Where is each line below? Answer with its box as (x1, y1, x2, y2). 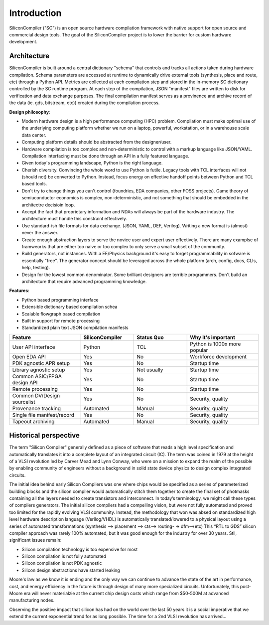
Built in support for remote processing (21, 317, 100, 323)
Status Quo (136, 334, 164, 341)
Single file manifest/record (12, 411, 75, 418)
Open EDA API (12, 353, 46, 360)
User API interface (12, 343, 56, 350)
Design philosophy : (9, 109, 50, 115)
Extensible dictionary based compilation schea (21, 304, 118, 310)
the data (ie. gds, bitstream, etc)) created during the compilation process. (9, 100, 160, 106)
